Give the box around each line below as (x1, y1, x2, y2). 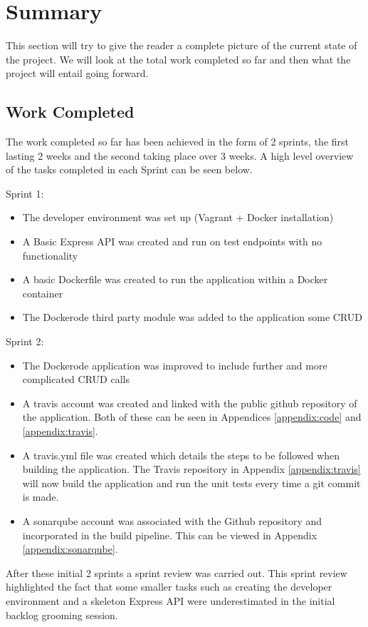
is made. (22, 489, 59, 504)
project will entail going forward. (6, 66, 149, 81)
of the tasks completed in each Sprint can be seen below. (6, 162, 253, 177)
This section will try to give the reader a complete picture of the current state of (6, 38, 357, 53)
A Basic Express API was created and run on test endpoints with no (22, 234, 322, 249)
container (22, 285, 63, 300)
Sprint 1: (6, 185, 44, 200)
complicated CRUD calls (22, 372, 130, 387)
